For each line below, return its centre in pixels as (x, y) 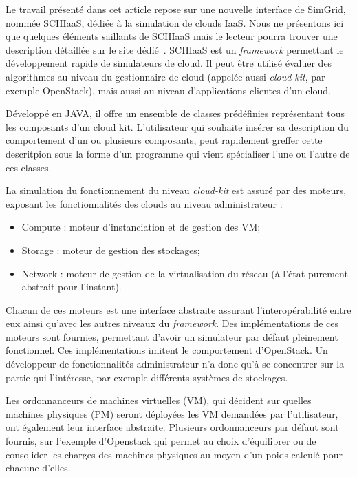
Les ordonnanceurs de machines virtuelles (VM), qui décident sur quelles (159, 400)
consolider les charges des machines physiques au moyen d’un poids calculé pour (174, 454)
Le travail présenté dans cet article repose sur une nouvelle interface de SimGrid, (176, 9)
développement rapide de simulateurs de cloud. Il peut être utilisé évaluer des (169, 63)
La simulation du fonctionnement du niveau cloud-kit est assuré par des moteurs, (176, 190)
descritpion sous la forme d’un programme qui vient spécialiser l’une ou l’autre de (178, 153)
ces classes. (29, 167)
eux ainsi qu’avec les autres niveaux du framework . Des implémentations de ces (172, 323)
